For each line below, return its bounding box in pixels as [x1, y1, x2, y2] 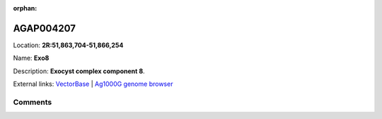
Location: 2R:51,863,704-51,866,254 [13, 41, 124, 49]
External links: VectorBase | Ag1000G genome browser [13, 80, 173, 88]
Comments [13, 97, 52, 107]
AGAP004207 [13, 22, 76, 35]
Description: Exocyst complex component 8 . [13, 67, 145, 75]
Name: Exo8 [13, 54, 50, 63]
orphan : [13, 4, 37, 12]
